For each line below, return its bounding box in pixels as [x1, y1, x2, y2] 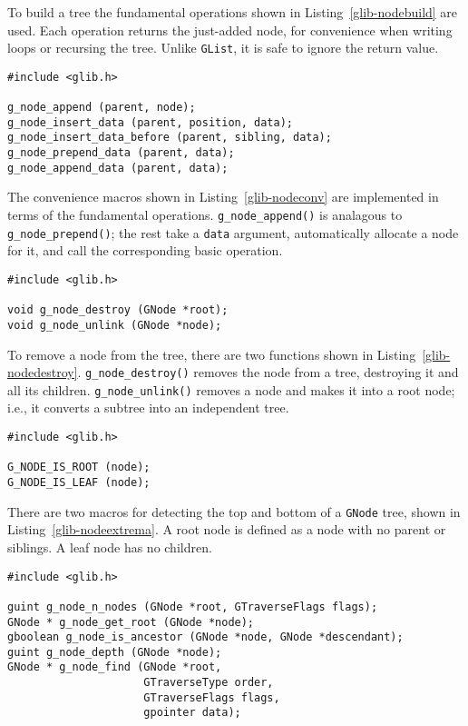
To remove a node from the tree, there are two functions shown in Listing [7, 344, 416, 363]
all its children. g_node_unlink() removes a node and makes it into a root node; [7, 380, 455, 399]
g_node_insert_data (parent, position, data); [7, 115, 293, 129]
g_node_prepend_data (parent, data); [7, 146, 235, 160]
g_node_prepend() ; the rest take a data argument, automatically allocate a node [7, 223, 459, 242]
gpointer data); [143, 706, 241, 720]
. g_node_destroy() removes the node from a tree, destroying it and [77, 363, 459, 382]
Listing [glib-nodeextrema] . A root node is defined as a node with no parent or [7, 520, 446, 539]
